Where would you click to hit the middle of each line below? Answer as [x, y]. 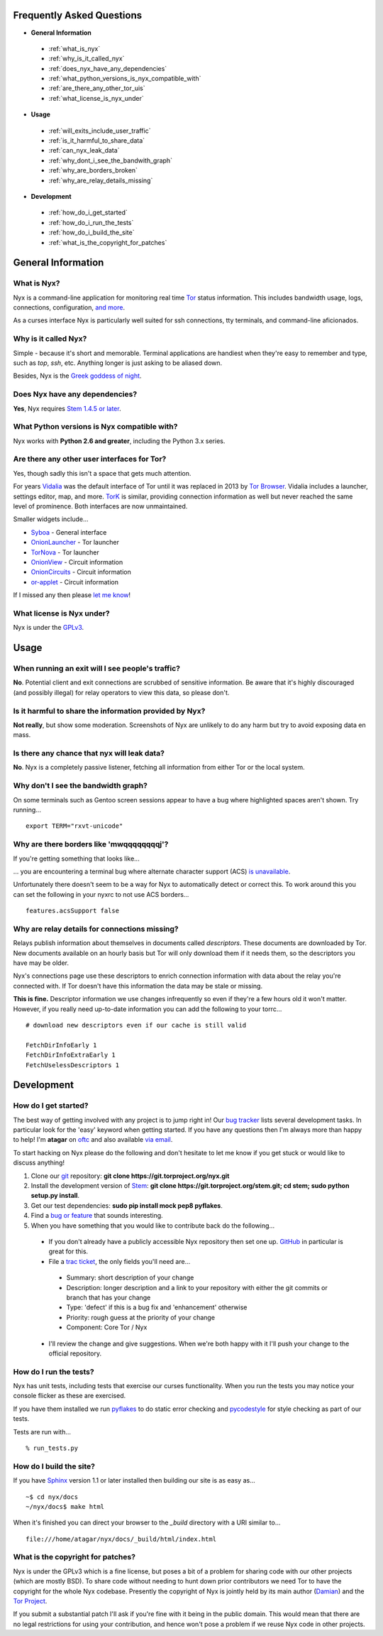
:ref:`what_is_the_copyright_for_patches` [108, 242]
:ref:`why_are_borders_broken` [93, 170]
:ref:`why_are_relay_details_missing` [101, 180]
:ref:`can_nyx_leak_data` [84, 151]
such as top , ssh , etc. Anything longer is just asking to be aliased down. [118, 363]
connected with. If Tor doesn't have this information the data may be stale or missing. [138, 986]
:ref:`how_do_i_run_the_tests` [91, 222]
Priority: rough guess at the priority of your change [141, 1317]
